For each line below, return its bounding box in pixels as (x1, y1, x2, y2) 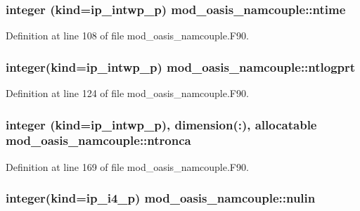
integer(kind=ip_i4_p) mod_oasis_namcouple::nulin (6, 189, 316, 207)
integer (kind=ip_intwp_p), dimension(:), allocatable (6, 115, 317, 133)
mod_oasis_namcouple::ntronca (6, 132, 191, 149)
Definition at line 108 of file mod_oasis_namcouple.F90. (6, 28, 249, 43)
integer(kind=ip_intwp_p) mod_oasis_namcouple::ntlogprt (6, 58, 356, 75)
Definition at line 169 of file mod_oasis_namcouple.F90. (6, 159, 249, 174)
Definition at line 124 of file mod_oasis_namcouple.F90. (6, 86, 249, 101)
